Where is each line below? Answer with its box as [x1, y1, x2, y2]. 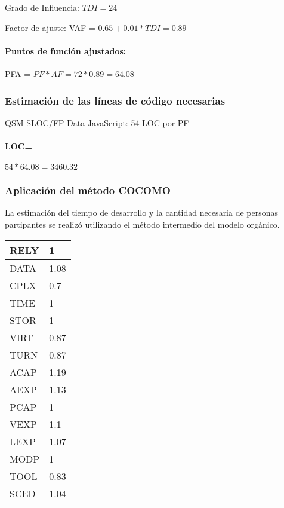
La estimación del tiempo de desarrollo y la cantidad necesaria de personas [5, 206, 279, 219]
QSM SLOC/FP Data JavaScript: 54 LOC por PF [5, 116, 189, 128]
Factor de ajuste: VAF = [5, 21, 95, 33]
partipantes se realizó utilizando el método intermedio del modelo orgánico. [5, 218, 280, 230]
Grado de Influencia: [5, 1, 79, 13]
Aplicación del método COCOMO [5, 183, 171, 198]
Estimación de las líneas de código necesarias [5, 93, 226, 108]
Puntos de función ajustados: [5, 44, 126, 57]
